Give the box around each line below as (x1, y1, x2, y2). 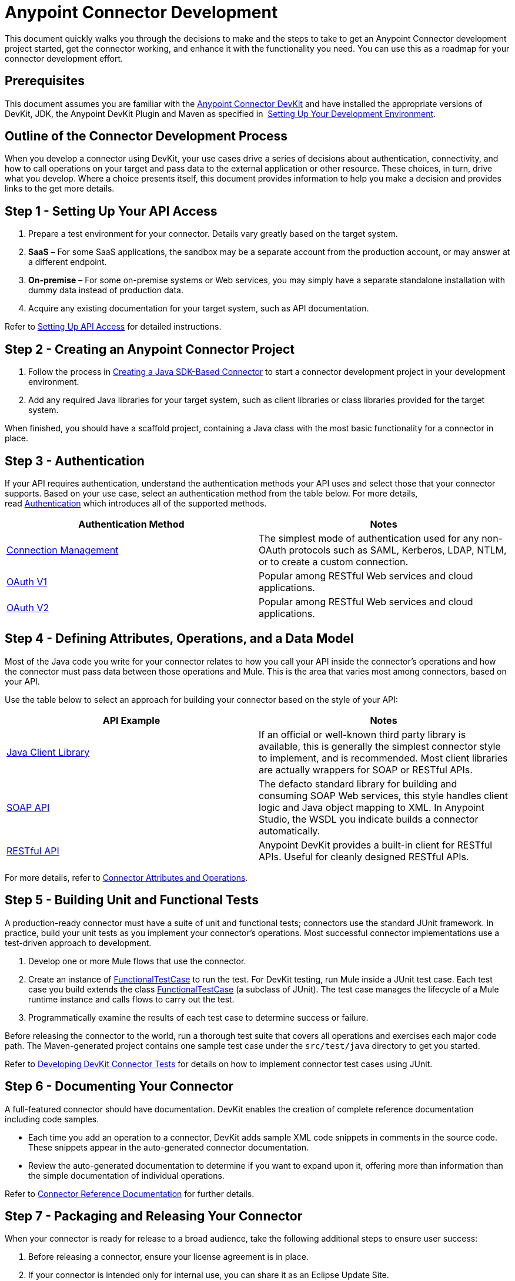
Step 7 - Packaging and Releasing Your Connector (5, 1208, 303, 1223)
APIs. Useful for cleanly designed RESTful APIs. (259, 850, 469, 863)
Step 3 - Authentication (5, 453, 145, 468)
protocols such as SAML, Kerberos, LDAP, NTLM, (289, 544, 507, 556)
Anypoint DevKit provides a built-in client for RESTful (259, 839, 493, 851)
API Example (102, 714, 160, 726)
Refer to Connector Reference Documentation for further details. (5, 1188, 255, 1199)
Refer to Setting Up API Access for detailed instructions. (5, 321, 222, 332)
